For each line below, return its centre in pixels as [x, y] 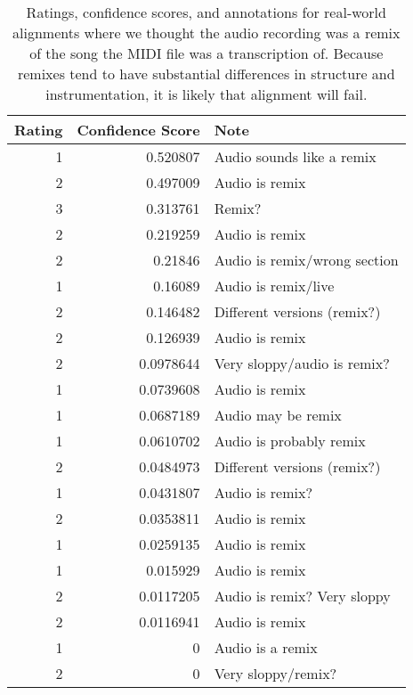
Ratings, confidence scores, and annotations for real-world [206, 12]
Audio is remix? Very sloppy [302, 596]
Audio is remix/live [274, 286]
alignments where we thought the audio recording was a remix [206, 33]
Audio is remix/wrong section [306, 260]
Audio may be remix [278, 415]
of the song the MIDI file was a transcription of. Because [206, 53]
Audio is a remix [266, 647]
